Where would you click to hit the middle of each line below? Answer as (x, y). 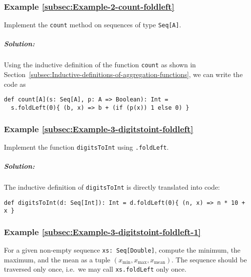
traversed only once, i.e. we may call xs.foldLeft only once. (95, 269)
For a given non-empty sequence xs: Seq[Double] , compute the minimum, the (122, 250)
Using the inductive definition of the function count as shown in (100, 65)
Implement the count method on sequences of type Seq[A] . (93, 25)
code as (15, 84)
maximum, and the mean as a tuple (57, 259)
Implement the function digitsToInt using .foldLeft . (86, 147)
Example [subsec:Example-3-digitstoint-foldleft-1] (103, 231)
